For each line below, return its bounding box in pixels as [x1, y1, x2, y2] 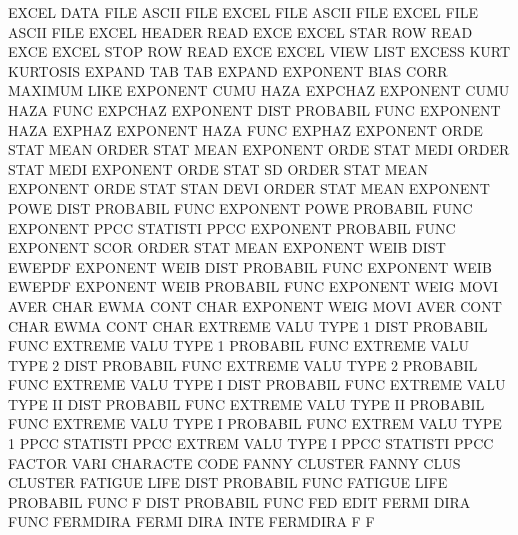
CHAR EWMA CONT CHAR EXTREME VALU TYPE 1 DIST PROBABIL [8, 315, 488, 336]
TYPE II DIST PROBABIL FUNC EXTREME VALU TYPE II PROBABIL [8, 393, 485, 414]
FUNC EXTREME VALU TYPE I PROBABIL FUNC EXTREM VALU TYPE [8, 413, 502, 434]
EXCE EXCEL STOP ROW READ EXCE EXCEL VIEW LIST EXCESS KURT [8, 41, 511, 62]
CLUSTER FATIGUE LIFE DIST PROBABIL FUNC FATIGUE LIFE [8, 472, 448, 493]
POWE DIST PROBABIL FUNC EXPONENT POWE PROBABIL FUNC [8, 197, 473, 218]
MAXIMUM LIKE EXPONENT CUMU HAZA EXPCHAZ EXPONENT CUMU [8, 80, 510, 101]
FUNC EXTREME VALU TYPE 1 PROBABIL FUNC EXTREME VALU [8, 335, 470, 356]
